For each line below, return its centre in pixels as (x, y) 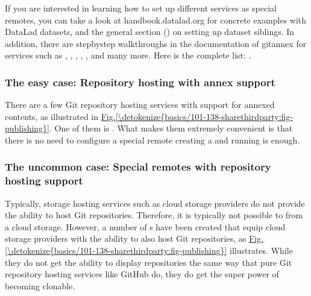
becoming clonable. (40, 285)
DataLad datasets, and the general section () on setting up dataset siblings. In (150, 32)
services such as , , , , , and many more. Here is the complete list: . (128, 55)
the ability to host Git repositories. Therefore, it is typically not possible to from (154, 215)
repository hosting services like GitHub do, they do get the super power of (142, 274)
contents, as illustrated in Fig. (60, 116)
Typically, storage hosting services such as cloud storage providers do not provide (155, 203)
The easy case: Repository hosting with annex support (140, 82)
